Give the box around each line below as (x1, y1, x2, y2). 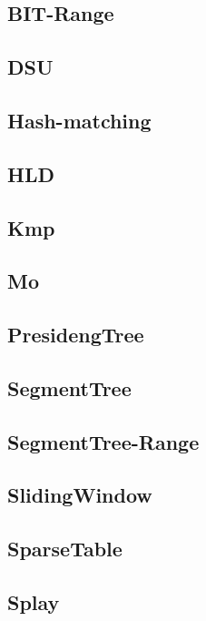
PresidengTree (7, 321, 144, 349)
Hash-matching (7, 106, 152, 134)
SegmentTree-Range (7, 427, 200, 455)
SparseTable (7, 534, 123, 563)
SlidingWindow (7, 481, 152, 509)
